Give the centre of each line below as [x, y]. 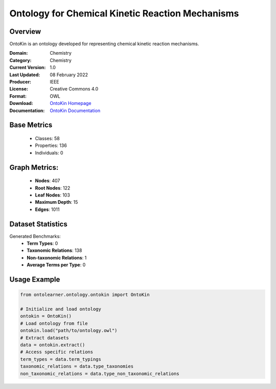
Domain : [19, 53]
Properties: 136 [51, 145]
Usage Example [35, 280]
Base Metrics [31, 125]
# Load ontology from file [54, 323]
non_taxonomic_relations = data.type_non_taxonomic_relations [100, 373]
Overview [25, 31]
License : [19, 89]
